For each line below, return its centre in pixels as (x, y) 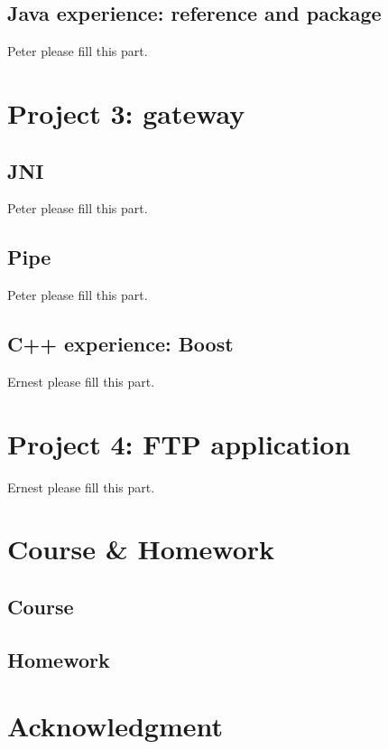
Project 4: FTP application (179, 443)
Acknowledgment (115, 726)
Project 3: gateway (126, 112)
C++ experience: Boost (120, 344)
